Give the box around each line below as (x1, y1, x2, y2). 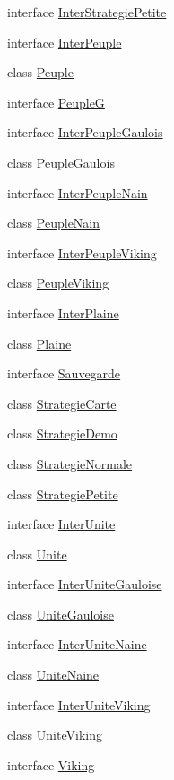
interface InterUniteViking (7, 695, 151, 714)
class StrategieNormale (7, 454, 133, 472)
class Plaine (7, 334, 72, 352)
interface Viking (7, 755, 95, 774)
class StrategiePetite (7, 484, 118, 503)
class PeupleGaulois (7, 152, 115, 171)
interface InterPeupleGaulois (7, 123, 163, 142)
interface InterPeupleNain (7, 183, 148, 202)
